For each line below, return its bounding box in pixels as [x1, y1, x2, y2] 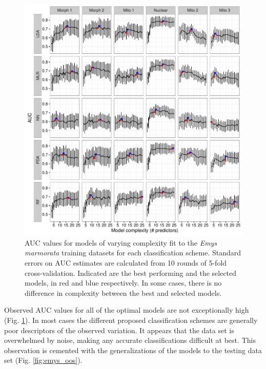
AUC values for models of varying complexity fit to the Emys [25, 237, 217, 248]
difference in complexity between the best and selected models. [25, 287, 222, 298]
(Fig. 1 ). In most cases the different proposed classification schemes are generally [4, 315, 258, 325]
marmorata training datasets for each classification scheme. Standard [25, 247, 241, 258]
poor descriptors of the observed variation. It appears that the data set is [4, 324, 234, 335]
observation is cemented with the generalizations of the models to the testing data [4, 344, 262, 355]
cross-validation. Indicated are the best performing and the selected [25, 267, 237, 278]
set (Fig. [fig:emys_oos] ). [4, 355, 83, 365]
